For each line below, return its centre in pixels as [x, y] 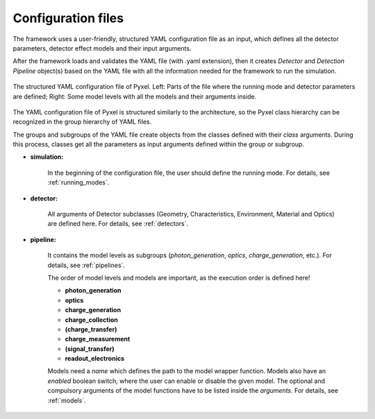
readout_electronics [95, 359]
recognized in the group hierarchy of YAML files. [82, 122]
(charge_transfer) [91, 329]
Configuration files [68, 18]
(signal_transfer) [90, 349]
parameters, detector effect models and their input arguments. [102, 48]
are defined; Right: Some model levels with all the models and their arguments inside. [135, 96]
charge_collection [91, 320]
